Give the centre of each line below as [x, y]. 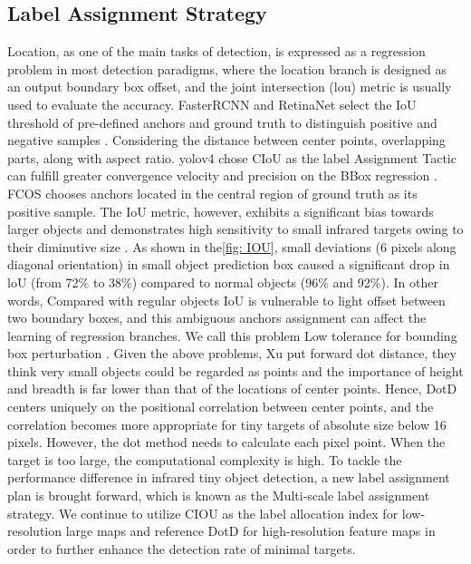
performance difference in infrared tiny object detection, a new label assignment [229, 477]
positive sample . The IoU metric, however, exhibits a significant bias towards [221, 211]
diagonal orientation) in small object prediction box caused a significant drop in [229, 264]
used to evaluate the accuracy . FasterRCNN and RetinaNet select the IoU [212, 104]
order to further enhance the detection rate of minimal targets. [182, 548]
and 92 [351, 282]
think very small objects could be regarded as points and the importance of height [235, 370]
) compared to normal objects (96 [225, 282]
